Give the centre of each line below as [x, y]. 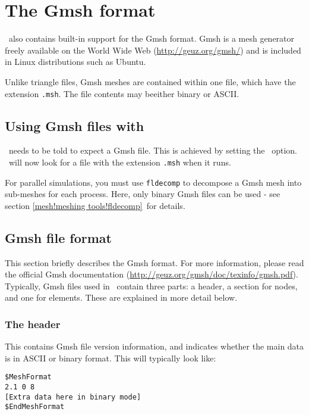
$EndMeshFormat [35, 407]
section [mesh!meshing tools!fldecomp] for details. [95, 205]
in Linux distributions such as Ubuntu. [75, 62]
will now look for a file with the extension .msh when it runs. [120, 162]
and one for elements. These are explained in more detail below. [121, 297]
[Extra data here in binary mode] [73, 397]
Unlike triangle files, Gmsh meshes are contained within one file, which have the [150, 81]
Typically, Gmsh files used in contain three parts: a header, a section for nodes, [151, 285]
